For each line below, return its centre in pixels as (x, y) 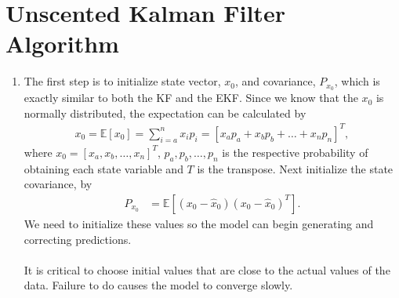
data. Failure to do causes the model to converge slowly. (158, 285)
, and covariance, (275, 81)
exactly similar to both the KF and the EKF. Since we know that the (191, 98)
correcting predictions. (78, 239)
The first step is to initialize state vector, (122, 81)
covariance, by (58, 184)
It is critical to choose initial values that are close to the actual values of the (207, 269)
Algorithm (62, 44)
